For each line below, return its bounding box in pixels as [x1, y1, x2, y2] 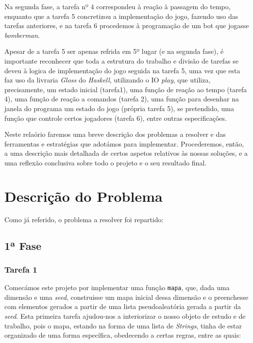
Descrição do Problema [4, 186, 163, 206]
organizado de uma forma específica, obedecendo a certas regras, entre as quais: [4, 330, 241, 340]
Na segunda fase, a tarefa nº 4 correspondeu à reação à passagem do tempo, [4, 1, 231, 11]
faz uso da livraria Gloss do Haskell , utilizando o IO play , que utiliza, [4, 75, 211, 85]
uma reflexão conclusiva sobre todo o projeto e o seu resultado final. [4, 157, 207, 167]
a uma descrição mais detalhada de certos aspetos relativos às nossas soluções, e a [4, 148, 248, 158]
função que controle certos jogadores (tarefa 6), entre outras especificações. [4, 113, 227, 123]
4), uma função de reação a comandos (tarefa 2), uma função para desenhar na [4, 94, 239, 104]
